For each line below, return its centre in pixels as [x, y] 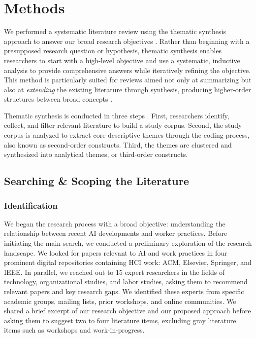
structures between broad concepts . [58, 99]
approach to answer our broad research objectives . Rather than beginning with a [127, 41]
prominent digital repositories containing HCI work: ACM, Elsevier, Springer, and [128, 262]
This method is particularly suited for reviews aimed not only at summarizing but [128, 80]
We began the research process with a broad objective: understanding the [115, 223]
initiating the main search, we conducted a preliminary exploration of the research [128, 243]
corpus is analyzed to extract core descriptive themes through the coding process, [127, 135]
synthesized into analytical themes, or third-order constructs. [96, 154]
